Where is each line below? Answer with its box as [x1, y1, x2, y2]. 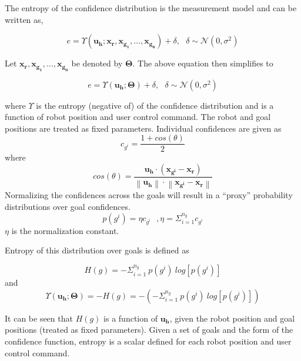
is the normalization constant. [11, 224, 119, 236]
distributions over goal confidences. [5, 200, 131, 213]
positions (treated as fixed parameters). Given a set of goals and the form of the [5, 323, 293, 336]
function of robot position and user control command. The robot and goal [5, 111, 271, 123]
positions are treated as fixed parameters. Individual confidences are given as [5, 122, 282, 134]
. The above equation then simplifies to [132, 57, 273, 69]
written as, [5, 13, 44, 25]
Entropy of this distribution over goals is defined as [5, 244, 189, 256]
